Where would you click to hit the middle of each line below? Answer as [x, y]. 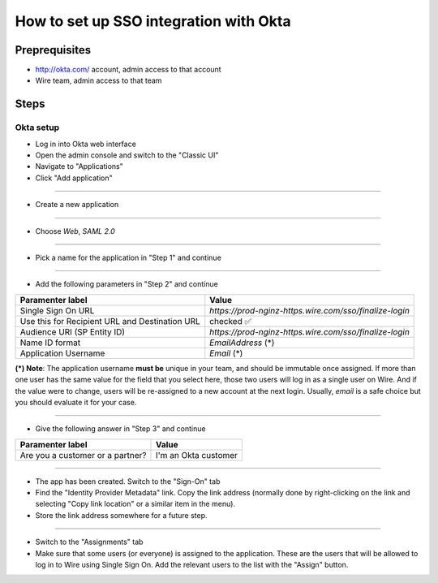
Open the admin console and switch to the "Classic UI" [127, 155]
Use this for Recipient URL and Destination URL [110, 321]
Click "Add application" [74, 178]
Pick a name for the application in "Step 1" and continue [129, 257]
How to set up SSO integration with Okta [153, 21]
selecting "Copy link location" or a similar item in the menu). [135, 504]
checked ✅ [230, 321]
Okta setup [37, 127]
